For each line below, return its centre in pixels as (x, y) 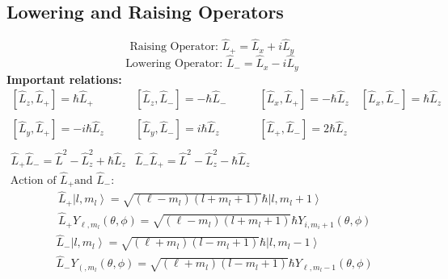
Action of (33, 180)
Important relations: (64, 79)
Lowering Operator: (174, 64)
